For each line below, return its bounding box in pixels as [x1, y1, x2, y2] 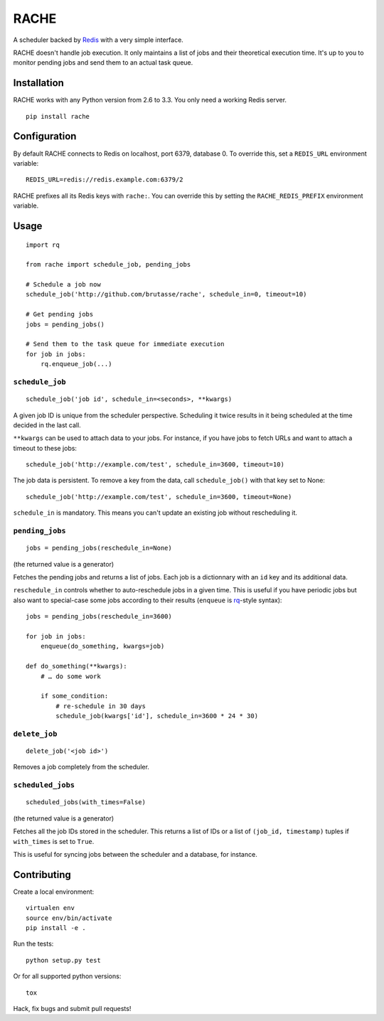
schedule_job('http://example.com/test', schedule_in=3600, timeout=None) [26, 493, 292, 501]
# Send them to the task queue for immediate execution [26, 340, 225, 348]
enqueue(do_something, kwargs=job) [40, 642, 165, 651]
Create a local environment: [13, 887, 95, 896]
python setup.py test [26, 956, 101, 964]
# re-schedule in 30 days [55, 702, 146, 710]
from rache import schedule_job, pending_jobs [26, 260, 191, 269]
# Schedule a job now [26, 281, 101, 289]
